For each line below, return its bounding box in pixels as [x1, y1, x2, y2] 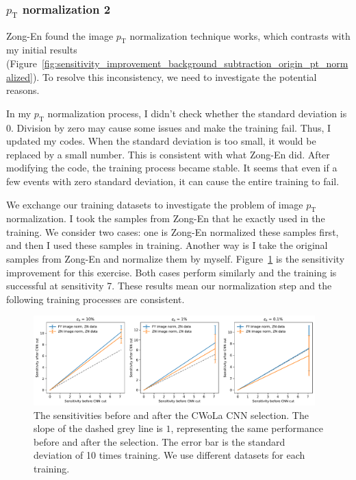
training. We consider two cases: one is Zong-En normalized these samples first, [6, 224, 339, 239]
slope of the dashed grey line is [34, 421, 163, 435]
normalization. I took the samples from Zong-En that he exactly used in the [6, 211, 325, 226]
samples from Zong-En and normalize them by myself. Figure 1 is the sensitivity [6, 252, 345, 266]
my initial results [6, 43, 77, 57]
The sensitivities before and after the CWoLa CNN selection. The [34, 407, 309, 422]
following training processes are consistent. [6, 291, 185, 306]
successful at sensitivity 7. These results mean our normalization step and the [6, 278, 332, 293]
